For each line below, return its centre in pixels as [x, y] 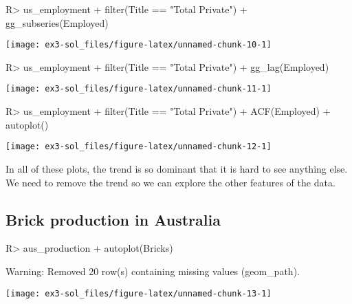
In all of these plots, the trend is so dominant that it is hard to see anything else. [177, 168]
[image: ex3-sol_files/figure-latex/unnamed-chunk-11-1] [139, 89]
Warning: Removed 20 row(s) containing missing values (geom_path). [153, 271]
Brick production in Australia [113, 219]
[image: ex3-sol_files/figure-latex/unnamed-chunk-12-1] [139, 147]
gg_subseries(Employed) [57, 22]
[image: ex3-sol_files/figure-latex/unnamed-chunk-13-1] [139, 293]
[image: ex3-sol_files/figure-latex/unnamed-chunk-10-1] [139, 45]
